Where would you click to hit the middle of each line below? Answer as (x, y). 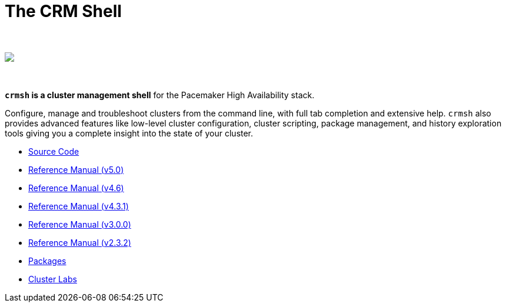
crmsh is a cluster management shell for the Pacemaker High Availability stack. (160, 95)
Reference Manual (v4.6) (76, 188)
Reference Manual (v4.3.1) (79, 206)
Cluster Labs (53, 279)
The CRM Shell (63, 11)
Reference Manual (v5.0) (76, 169)
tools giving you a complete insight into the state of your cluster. (129, 133)
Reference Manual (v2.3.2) (80, 242)
